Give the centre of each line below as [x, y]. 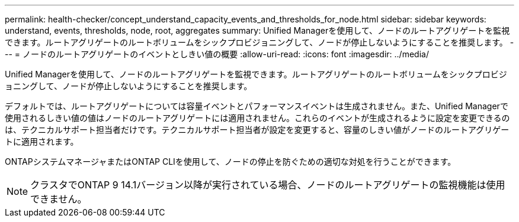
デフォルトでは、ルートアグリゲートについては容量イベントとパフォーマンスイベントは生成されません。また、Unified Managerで [257, 106]
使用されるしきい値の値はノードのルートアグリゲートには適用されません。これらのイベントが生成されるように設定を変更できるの [257, 118]
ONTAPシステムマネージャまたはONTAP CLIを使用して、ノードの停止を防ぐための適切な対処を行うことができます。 [230, 161]
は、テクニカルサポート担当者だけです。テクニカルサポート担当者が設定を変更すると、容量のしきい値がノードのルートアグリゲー [257, 130]
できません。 [59, 199]
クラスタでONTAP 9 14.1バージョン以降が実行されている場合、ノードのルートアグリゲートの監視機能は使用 [268, 185]
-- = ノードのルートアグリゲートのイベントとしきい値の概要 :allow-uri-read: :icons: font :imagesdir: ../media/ [217, 54]
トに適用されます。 [42, 141]
